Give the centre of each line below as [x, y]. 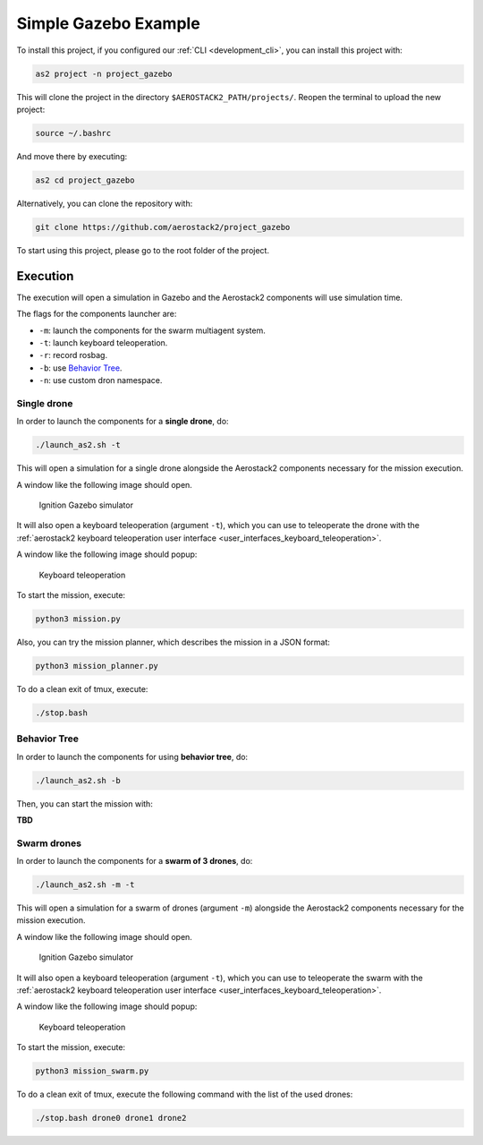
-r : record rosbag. [73, 355]
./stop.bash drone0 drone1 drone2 [111, 1118]
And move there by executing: [72, 156]
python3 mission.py [78, 619]
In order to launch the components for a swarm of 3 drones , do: [135, 861]
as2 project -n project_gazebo [104, 73]
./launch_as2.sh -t [78, 445]
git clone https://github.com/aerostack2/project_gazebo [163, 227]
